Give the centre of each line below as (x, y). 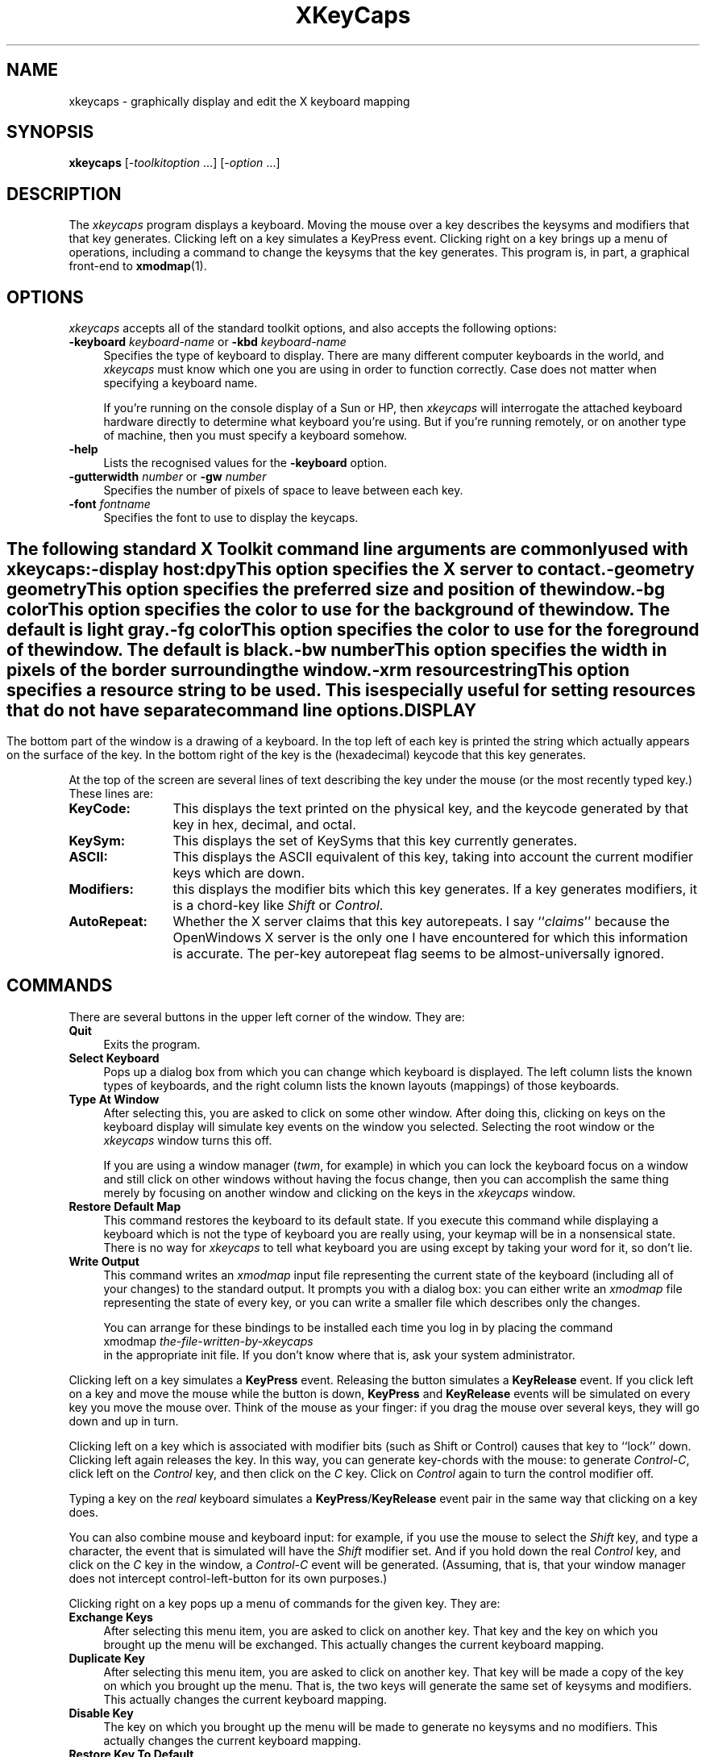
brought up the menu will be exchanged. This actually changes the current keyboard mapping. (354, 1644)
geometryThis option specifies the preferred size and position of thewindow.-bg (336, 589)
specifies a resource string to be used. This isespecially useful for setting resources (351, 690)
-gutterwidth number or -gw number (168, 477)
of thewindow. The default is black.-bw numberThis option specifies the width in (337, 649)
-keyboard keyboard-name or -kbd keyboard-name (208, 342)
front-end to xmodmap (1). (138, 266)
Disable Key (101, 1713)
